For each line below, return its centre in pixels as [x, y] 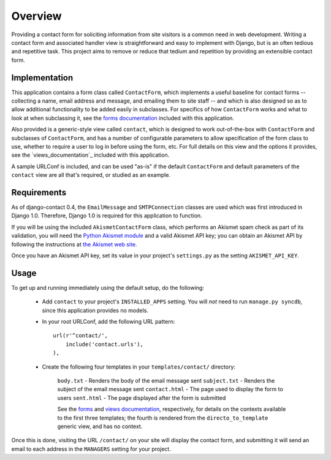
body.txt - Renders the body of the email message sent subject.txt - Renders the [166, 381]
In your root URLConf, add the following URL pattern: [108, 322]
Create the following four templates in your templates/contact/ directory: [139, 367]
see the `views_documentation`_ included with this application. [90, 155]
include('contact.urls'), [105, 344]
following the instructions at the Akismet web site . [74, 244]
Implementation [42, 78]
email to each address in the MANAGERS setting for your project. [91, 449]
